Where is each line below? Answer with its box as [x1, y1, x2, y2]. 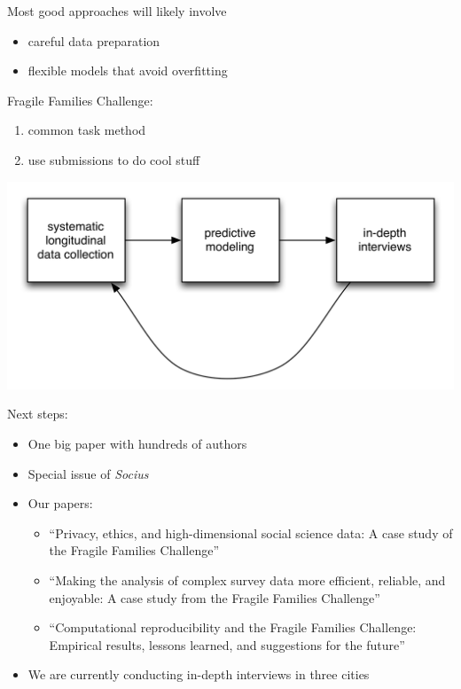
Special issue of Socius [27, 464, 149, 482]
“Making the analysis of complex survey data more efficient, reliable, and [49, 571, 446, 589]
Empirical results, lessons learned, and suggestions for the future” [49, 635, 405, 654]
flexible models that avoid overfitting [27, 61, 228, 80]
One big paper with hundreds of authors [27, 435, 247, 453]
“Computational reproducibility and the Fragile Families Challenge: [49, 618, 417, 637]
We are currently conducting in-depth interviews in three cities [27, 665, 370, 684]
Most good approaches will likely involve [7, 2, 227, 20]
